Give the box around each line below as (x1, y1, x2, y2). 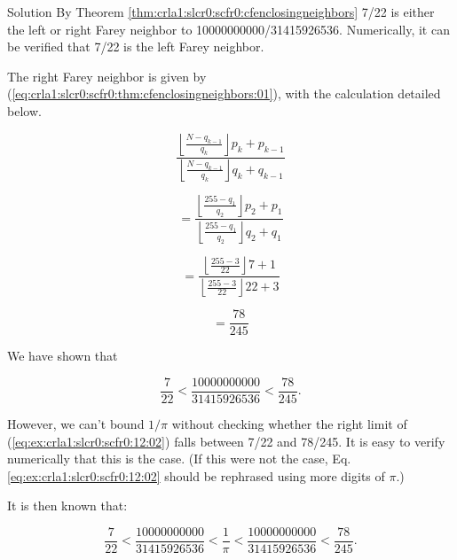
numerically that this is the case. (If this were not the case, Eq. (7, 449, 351, 468)
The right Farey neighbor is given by (7, 66, 207, 85)
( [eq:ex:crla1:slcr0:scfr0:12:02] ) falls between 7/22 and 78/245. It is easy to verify (7, 432, 445, 450)
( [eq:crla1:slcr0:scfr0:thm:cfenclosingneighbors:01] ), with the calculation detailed (7, 84, 441, 103)
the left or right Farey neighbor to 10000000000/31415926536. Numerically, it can (7, 19, 450, 38)
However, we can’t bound (7, 414, 145, 432)
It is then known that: (7, 496, 128, 515)
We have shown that (7, 346, 118, 365)
